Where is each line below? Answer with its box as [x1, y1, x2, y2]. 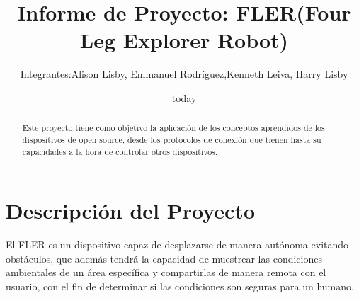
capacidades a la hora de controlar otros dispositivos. [22, 145, 218, 157]
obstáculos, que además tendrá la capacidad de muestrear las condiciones [6, 251, 322, 265]
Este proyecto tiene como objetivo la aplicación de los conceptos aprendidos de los [22, 122, 325, 134]
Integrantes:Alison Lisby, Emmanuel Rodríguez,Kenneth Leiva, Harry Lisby [20, 67, 348, 81]
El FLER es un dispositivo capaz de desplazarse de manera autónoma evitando [6, 237, 349, 252]
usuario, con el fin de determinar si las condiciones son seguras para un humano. [6, 278, 354, 293]
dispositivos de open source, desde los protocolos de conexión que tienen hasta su [22, 133, 321, 145]
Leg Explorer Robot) [79, 25, 289, 55]
